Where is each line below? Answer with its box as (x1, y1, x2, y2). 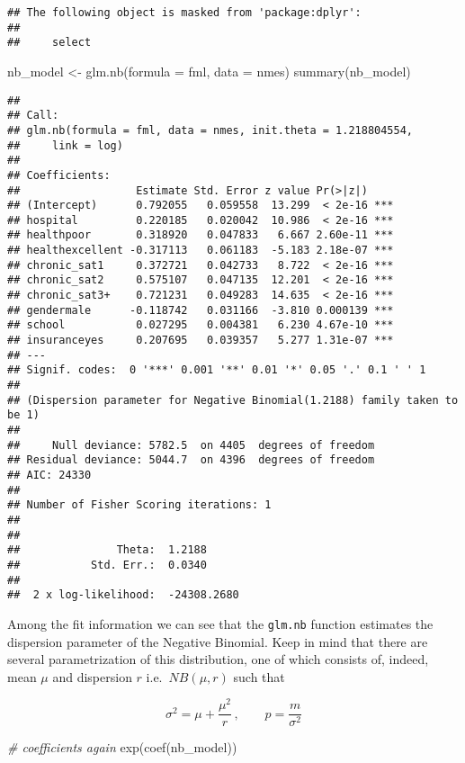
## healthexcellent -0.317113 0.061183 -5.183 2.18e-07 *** (7, 244, 394, 257)
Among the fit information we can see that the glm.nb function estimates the (7, 614, 434, 633)
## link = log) (7, 139, 123, 152)
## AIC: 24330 (7, 468, 92, 481)
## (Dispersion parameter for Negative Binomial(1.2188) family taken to (7, 393, 459, 407)
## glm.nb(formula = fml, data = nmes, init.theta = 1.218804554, (7, 123, 414, 137)
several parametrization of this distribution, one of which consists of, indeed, (7, 650, 429, 669)
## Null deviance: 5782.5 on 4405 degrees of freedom (7, 438, 375, 452)
